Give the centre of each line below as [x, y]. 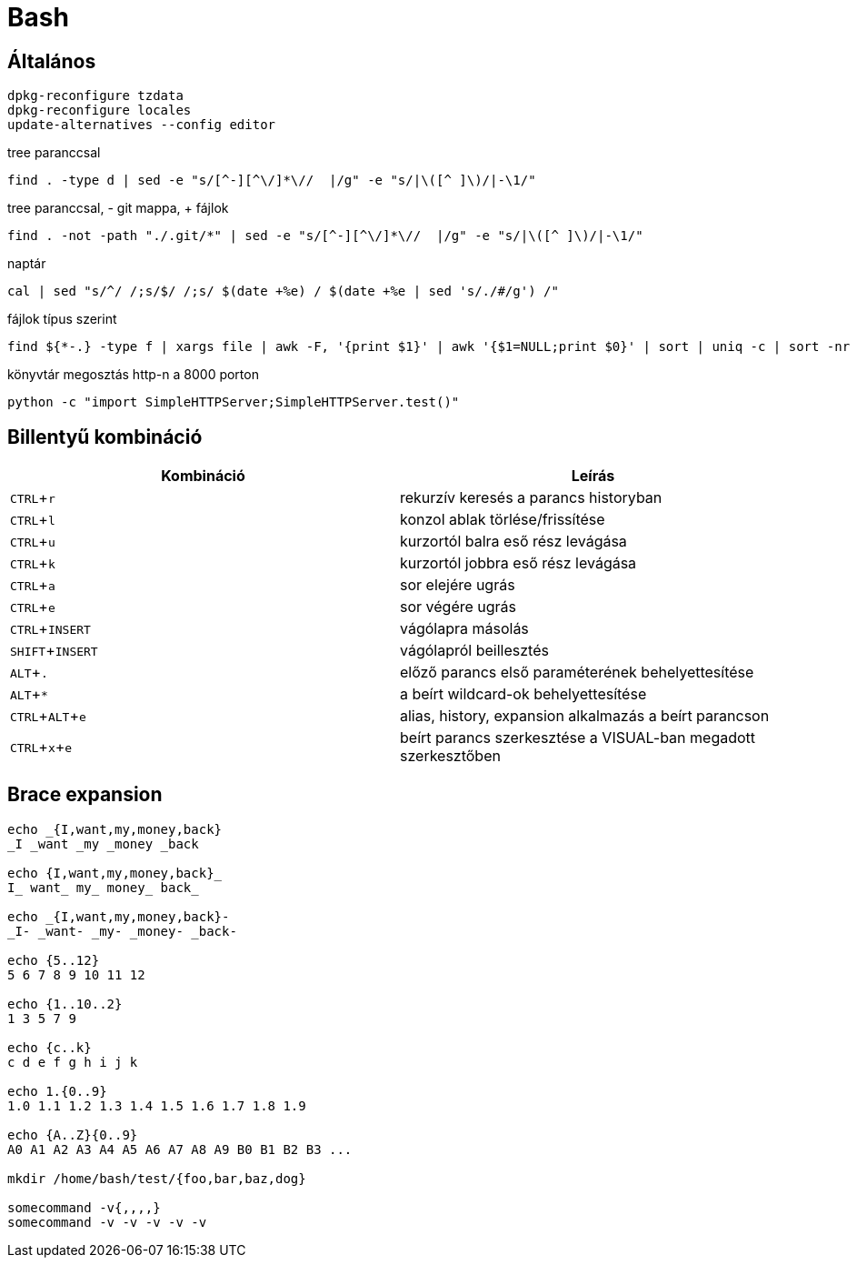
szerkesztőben [450, 756]
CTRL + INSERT [50, 629]
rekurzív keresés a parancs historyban [531, 498]
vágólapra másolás [464, 629]
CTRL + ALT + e [48, 716]
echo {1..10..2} [65, 1004]
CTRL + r [33, 498]
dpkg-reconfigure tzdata [95, 96]
